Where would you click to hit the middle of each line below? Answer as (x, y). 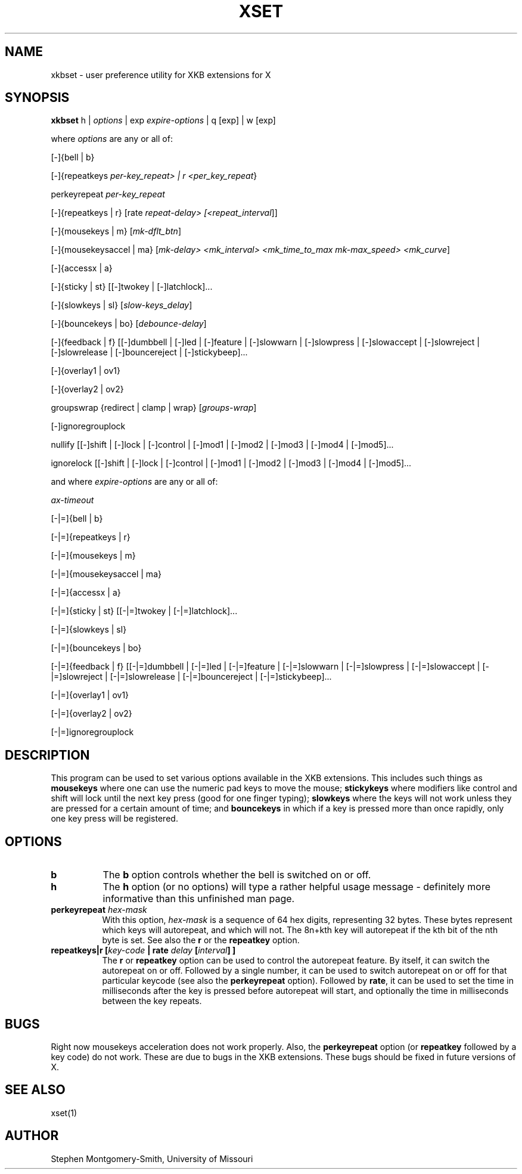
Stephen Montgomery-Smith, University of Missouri (152, 1158)
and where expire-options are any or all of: (134, 482)
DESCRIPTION (47, 755)
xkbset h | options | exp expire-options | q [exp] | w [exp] (163, 120)
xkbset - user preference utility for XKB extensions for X (161, 75)
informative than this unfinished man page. (199, 899)
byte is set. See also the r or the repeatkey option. (201, 940)
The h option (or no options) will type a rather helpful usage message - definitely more (297, 887)
